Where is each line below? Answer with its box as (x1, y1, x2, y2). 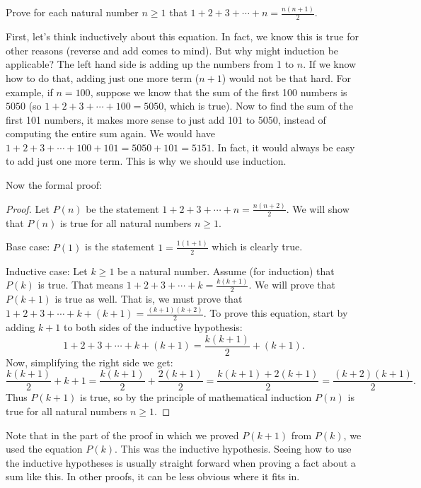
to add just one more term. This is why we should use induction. (6, 153, 287, 168)
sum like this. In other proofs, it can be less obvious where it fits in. (6, 469, 300, 484)
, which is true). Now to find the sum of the (163, 98, 354, 113)
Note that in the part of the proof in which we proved (6, 427, 239, 442)
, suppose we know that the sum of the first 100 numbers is (90, 84, 347, 99)
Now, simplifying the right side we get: (6, 354, 173, 369)
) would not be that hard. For (221, 70, 351, 85)
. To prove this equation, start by (203, 306, 348, 320)
